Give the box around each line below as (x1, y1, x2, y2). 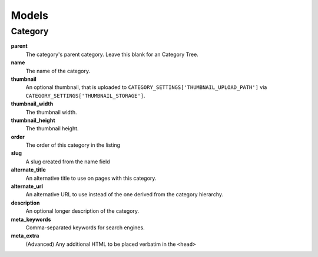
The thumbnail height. (25, 125, 79, 132)
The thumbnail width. (25, 108, 77, 116)
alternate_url (11, 183, 44, 190)
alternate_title (11, 166, 47, 173)
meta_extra (11, 232, 39, 239)
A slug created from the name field (25, 158, 110, 165)
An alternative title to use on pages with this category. (25, 174, 157, 182)
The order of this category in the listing (25, 141, 121, 149)
